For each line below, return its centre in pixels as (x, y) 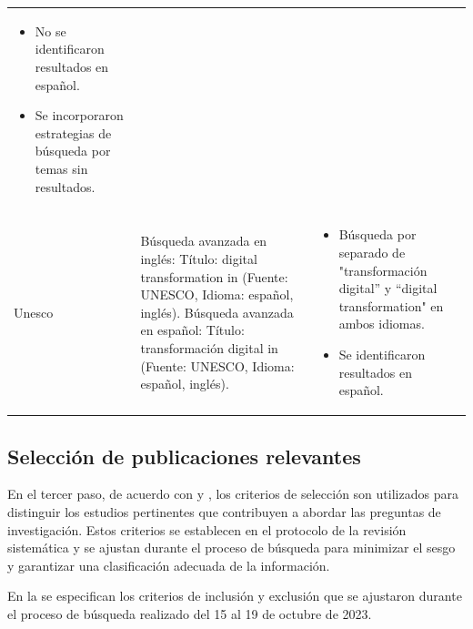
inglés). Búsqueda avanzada (217, 312)
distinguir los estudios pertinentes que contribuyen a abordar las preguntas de (224, 511)
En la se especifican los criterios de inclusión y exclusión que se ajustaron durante (235, 596)
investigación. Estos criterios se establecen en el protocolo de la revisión (207, 529)
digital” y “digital (388, 288)
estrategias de (73, 132)
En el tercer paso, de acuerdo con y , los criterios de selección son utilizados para (233, 494)
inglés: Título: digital (199, 258)
